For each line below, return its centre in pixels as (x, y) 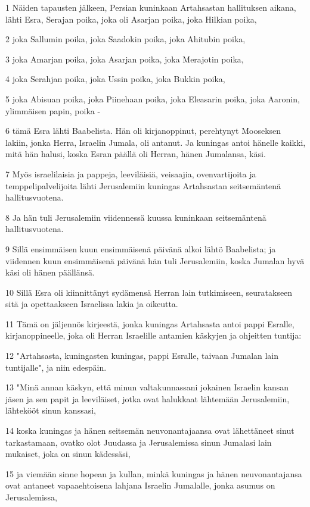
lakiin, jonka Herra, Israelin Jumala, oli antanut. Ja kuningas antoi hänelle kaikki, (156, 142)
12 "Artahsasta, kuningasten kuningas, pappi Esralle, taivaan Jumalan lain (142, 356)
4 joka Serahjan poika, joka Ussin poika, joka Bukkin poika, (115, 79)
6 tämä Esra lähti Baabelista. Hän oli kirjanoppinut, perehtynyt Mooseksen (143, 131)
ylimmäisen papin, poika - (53, 110)
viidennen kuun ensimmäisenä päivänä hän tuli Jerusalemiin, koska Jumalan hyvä (155, 260)
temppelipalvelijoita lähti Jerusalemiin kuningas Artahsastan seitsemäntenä (143, 185)
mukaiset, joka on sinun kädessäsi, (68, 454)
